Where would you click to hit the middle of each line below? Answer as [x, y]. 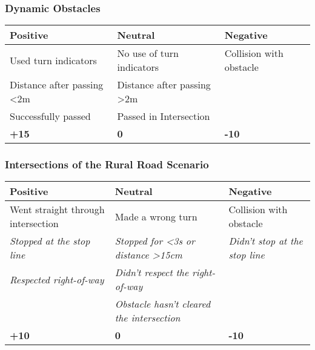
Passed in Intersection [164, 116]
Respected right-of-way [57, 279]
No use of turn [148, 53]
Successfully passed [50, 116]
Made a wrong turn [156, 216]
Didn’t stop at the [266, 241]
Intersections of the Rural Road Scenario [107, 164]
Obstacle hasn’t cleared [163, 304]
